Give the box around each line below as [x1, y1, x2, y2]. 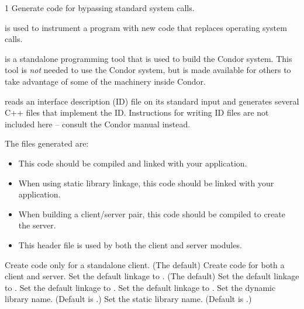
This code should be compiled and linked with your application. [18, 157, 247, 169]
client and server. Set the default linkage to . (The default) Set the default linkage [5, 270, 299, 282]
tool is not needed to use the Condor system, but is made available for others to [5, 64, 291, 76]
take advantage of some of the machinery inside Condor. [5, 75, 206, 87]
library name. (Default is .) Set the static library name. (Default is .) [5, 293, 252, 305]
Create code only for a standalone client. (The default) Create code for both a [5, 258, 285, 270]
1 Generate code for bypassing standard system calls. [5, 2, 195, 13]
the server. [18, 219, 56, 231]
